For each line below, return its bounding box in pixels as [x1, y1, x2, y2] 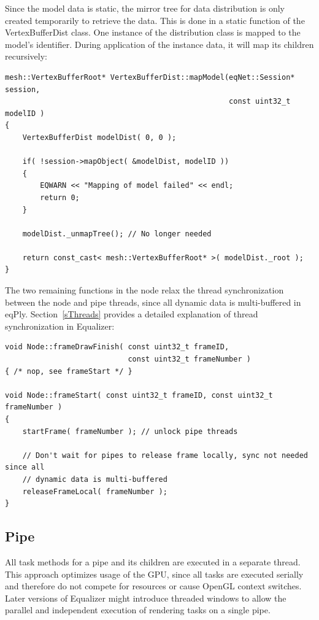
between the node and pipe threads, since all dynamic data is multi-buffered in [5, 295, 301, 308]
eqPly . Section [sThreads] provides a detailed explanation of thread [5, 308, 258, 320]
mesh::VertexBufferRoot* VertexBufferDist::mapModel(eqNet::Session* [5, 72, 295, 82]
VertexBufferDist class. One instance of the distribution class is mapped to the [5, 26, 301, 39]
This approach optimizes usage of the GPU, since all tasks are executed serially [5, 567, 304, 580]
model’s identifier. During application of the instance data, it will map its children [5, 37, 314, 50]
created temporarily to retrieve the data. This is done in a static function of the [5, 14, 305, 26]
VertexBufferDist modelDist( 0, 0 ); [22, 133, 177, 142]
